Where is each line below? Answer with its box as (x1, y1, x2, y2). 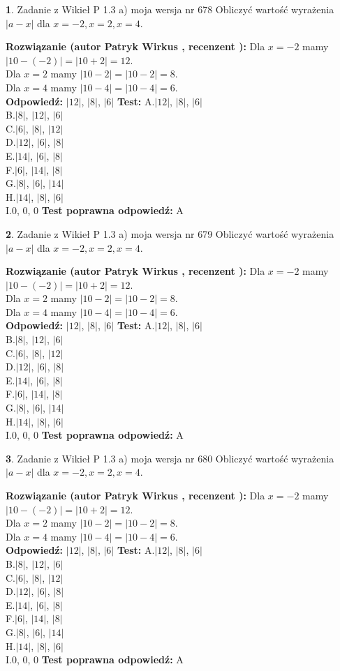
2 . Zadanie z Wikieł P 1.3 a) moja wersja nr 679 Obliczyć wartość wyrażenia (6, 226, 334, 241)
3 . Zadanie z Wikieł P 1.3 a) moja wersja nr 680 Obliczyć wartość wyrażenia (6, 451, 334, 465)
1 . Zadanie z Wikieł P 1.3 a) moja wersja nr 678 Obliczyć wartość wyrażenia (6, 2, 334, 16)
